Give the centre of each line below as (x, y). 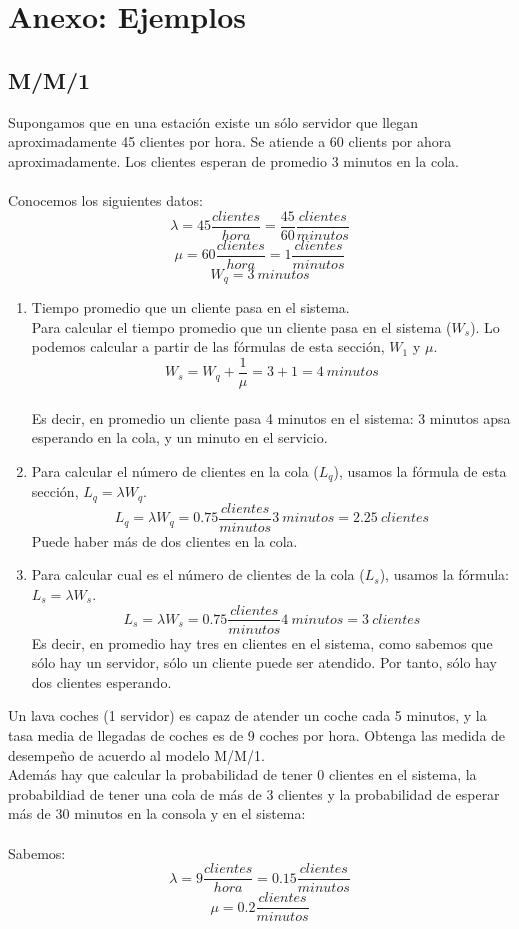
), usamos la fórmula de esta (420, 470)
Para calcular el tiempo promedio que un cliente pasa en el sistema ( (241, 326)
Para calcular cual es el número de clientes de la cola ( (198, 574)
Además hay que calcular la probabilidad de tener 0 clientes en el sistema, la (242, 774)
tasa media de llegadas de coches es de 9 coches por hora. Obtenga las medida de (257, 734)
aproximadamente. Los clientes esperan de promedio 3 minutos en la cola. (233, 160)
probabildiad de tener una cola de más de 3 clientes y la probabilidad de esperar (254, 793)
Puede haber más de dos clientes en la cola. (164, 540)
